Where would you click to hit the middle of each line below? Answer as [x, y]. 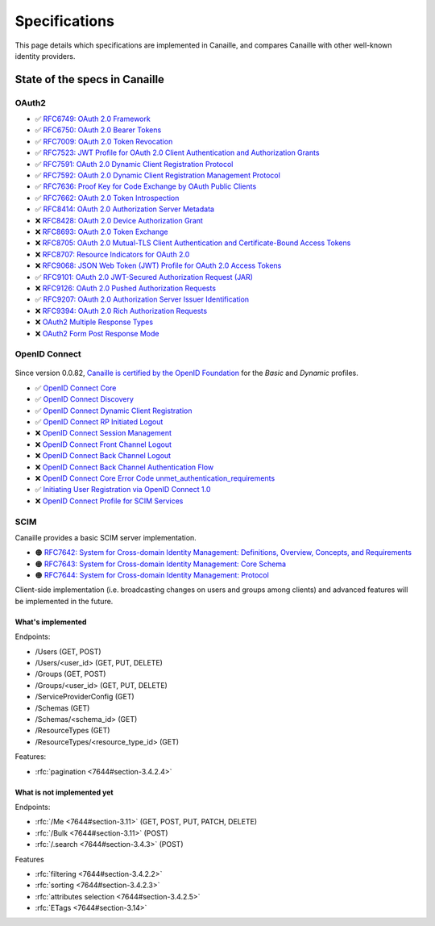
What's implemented [51, 622]
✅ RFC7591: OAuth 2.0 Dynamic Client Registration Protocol [134, 164]
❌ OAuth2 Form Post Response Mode [97, 333]
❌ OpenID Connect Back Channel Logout [103, 456]
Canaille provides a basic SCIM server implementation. [106, 537]
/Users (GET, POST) [68, 651]
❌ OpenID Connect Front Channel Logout [104, 444]
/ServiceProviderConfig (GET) [85, 697]
